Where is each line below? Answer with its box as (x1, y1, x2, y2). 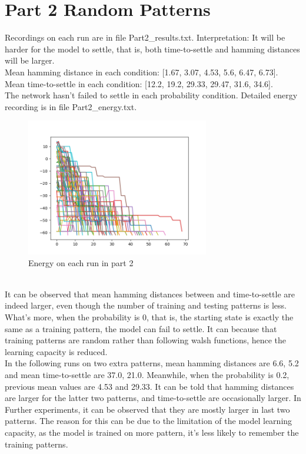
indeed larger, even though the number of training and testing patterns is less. (5, 299, 287, 311)
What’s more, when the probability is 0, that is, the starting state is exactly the (5, 311, 294, 323)
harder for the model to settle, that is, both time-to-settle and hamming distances (5, 42, 300, 55)
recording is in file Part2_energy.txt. (5, 100, 137, 112)
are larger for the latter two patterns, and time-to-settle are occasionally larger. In (5, 392, 301, 404)
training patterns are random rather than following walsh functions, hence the (5, 334, 287, 346)
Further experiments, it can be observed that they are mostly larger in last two (5, 403, 290, 415)
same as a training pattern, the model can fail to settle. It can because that (5, 322, 277, 334)
